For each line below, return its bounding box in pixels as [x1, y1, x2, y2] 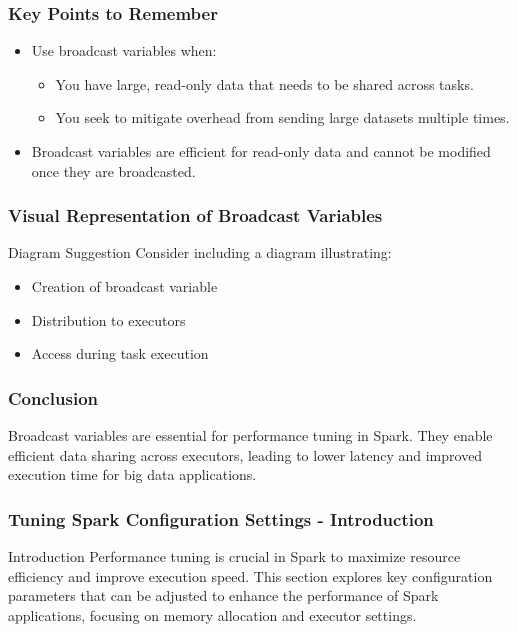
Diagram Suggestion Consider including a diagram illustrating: [8, 242, 392, 263]
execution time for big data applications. [8, 464, 257, 485]
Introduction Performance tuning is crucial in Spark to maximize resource [8, 546, 461, 566]
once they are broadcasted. [31, 160, 196, 181]
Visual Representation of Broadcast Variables [8, 203, 383, 228]
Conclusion [8, 385, 98, 410]
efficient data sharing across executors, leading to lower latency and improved [8, 444, 483, 465]
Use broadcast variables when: [31, 40, 217, 61]
